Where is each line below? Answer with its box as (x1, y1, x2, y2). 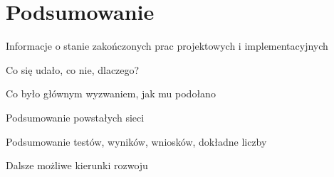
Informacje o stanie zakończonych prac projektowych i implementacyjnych (6, 38, 328, 53)
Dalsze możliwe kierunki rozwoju (6, 158, 148, 173)
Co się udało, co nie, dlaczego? (6, 62, 140, 77)
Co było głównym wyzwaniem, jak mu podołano (6, 86, 216, 101)
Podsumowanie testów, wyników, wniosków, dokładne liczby (6, 134, 267, 149)
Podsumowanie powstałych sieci (6, 109, 145, 124)
